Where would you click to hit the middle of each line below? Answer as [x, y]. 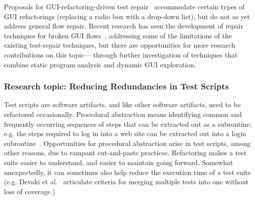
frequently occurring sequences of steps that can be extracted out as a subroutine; [128, 124]
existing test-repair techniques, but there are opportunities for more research [120, 45]
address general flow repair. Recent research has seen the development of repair [124, 26]
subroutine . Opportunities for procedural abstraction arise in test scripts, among [127, 143]
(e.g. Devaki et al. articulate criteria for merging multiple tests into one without [126, 182]
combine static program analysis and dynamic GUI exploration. [100, 64]
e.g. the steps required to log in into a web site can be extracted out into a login [125, 133]
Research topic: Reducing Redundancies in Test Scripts [116, 86]
